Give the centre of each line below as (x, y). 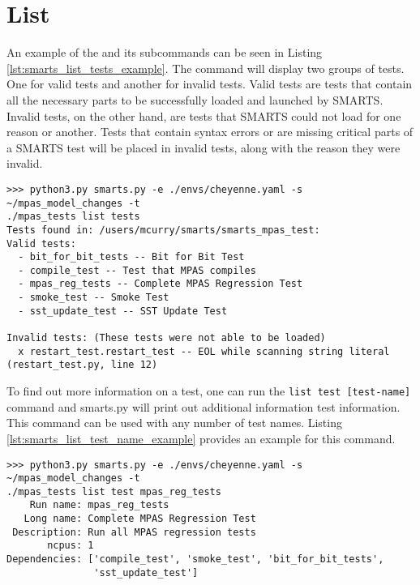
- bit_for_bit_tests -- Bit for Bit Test (131, 257)
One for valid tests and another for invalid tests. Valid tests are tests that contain (210, 84)
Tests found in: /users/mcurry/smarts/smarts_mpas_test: (163, 230)
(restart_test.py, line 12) (82, 365)
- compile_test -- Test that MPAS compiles (137, 270)
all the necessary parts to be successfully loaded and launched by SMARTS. (195, 99)
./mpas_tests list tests (73, 217)
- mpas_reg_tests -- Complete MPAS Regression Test (161, 284)
